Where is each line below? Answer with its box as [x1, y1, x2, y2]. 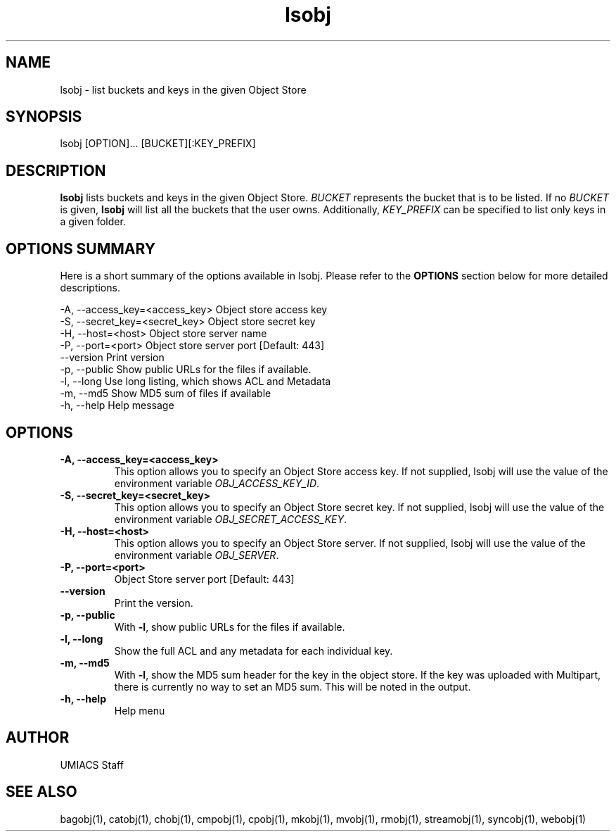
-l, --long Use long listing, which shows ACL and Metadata [60, 375, 331, 388]
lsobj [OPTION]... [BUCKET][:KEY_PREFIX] [60, 137, 256, 150]
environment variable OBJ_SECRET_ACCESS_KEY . [114, 512, 347, 525]
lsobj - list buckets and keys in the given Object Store [60, 83, 307, 96]
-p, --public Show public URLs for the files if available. [60, 363, 312, 376]
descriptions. [60, 282, 120, 294]
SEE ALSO [6, 783, 77, 801]
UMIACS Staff [60, 758, 124, 771]
